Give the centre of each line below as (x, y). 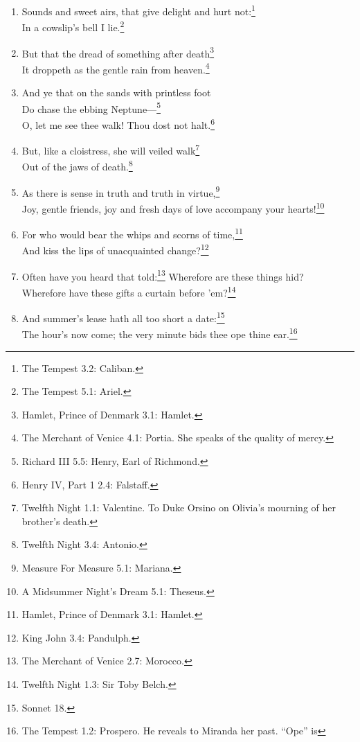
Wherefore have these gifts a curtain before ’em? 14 (129, 291)
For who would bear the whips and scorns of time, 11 (132, 233)
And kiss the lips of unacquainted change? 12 (115, 249)
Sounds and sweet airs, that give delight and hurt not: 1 (138, 10)
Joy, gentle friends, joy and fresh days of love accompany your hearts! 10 (173, 207)
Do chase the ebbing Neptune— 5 (91, 107)
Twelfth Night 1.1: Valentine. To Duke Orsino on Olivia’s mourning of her (179, 507)
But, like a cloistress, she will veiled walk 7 (111, 149)
